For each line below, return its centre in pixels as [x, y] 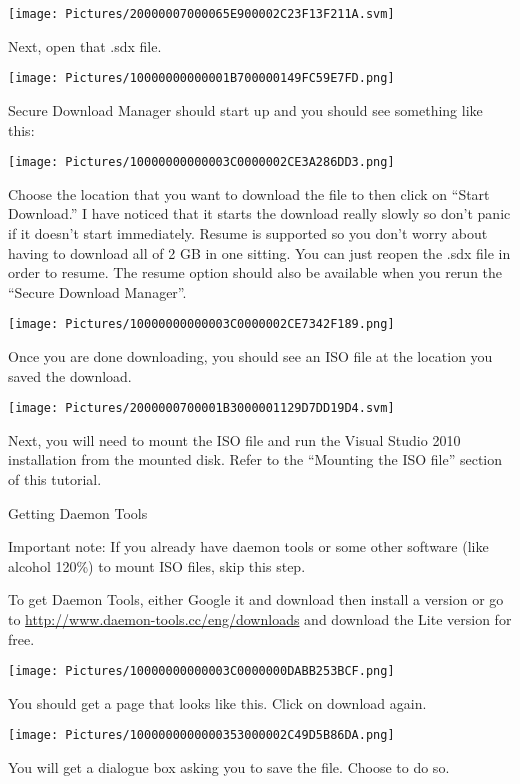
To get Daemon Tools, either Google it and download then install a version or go [256, 599]
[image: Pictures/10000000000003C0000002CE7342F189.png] [201, 324]
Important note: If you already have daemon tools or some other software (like [248, 546]
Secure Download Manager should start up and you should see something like [245, 109]
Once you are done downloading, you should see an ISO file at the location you [250, 355]
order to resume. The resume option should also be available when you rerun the [255, 272]
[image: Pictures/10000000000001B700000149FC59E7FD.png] [201, 78]
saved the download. [70, 375]
